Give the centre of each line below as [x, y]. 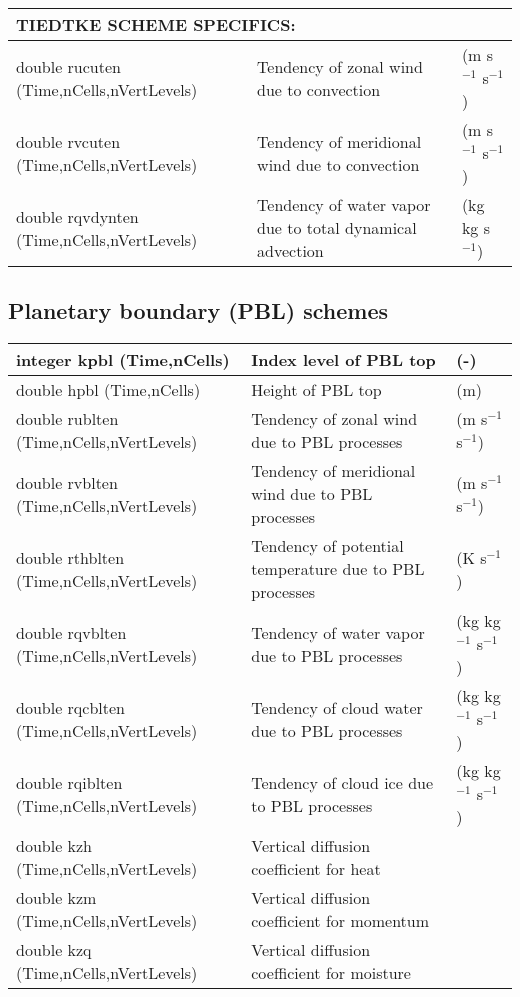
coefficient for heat [316, 869]
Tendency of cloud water [337, 707]
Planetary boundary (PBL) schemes [198, 310]
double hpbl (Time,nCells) [108, 390]
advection [290, 250]
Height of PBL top [316, 390]
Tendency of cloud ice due [342, 782]
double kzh [54, 846]
